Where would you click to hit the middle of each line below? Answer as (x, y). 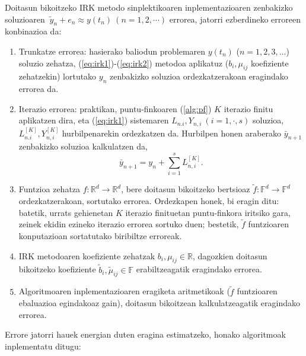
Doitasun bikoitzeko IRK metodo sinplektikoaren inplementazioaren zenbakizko (149, 7)
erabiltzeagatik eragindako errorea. (199, 269)
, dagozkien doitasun (230, 255)
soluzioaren (25, 19)
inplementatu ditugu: (43, 346)
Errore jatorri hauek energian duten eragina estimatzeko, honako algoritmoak (145, 334)
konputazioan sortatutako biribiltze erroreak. (100, 235)
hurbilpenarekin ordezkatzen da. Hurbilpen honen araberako (172, 133)
